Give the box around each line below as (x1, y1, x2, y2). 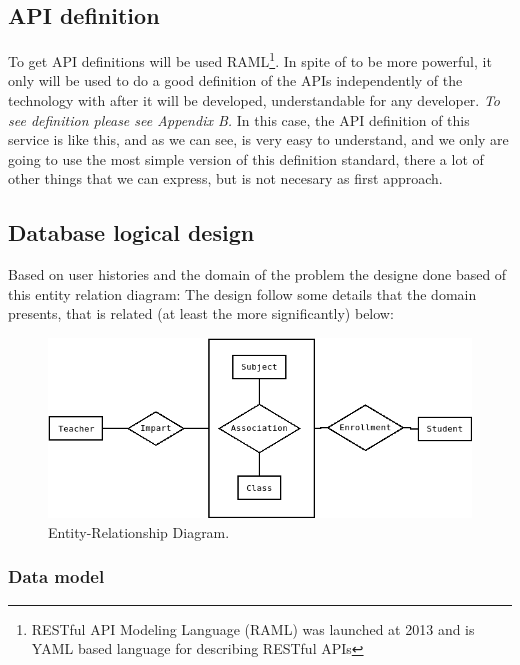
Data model (8, 564, 105, 589)
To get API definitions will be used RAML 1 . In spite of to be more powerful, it (8, 48, 492, 71)
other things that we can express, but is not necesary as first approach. (8, 168, 443, 189)
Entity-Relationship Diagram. (48, 521, 230, 542)
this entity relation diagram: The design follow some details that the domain (8, 283, 477, 304)
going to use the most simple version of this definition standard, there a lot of (8, 148, 484, 169)
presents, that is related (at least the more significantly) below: (8, 303, 394, 324)
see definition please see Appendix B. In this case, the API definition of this (8, 109, 470, 130)
